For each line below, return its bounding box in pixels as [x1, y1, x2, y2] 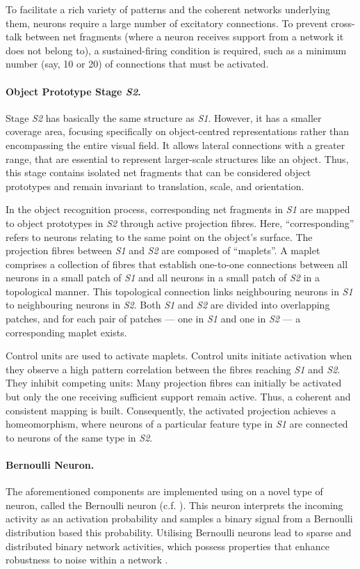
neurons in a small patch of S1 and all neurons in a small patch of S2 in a [6, 270, 320, 285]
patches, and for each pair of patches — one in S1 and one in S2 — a [6, 311, 301, 326]
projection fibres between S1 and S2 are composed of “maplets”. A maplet [6, 243, 320, 258]
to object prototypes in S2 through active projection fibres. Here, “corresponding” [6, 215, 354, 230]
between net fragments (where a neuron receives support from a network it [25, 29, 344, 44]
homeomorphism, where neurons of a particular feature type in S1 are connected [6, 416, 348, 431]
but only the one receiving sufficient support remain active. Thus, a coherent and [6, 389, 351, 404]
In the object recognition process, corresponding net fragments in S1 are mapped [6, 202, 350, 217]
